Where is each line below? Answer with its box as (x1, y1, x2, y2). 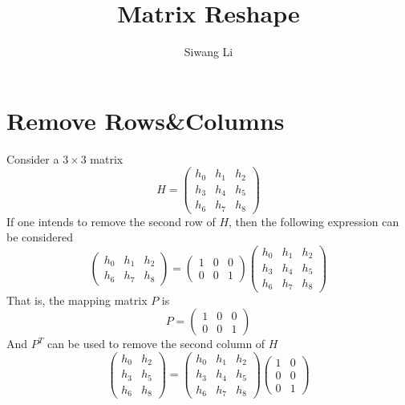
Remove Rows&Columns (6, 103, 285, 136)
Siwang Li (184, 43, 233, 60)
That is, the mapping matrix (6, 291, 148, 308)
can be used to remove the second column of (47, 335, 265, 352)
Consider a (6, 150, 59, 167)
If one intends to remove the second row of (6, 213, 216, 229)
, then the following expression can (229, 213, 399, 229)
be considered (6, 229, 73, 245)
